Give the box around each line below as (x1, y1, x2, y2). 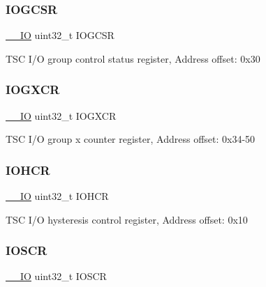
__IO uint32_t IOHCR (6, 189, 109, 203)
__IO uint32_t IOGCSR (6, 28, 114, 42)
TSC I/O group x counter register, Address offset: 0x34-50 (6, 132, 256, 146)
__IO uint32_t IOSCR (6, 269, 107, 284)
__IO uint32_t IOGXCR (6, 108, 117, 123)
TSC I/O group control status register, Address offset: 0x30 (6, 51, 260, 65)
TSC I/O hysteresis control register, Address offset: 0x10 (6, 212, 248, 226)
